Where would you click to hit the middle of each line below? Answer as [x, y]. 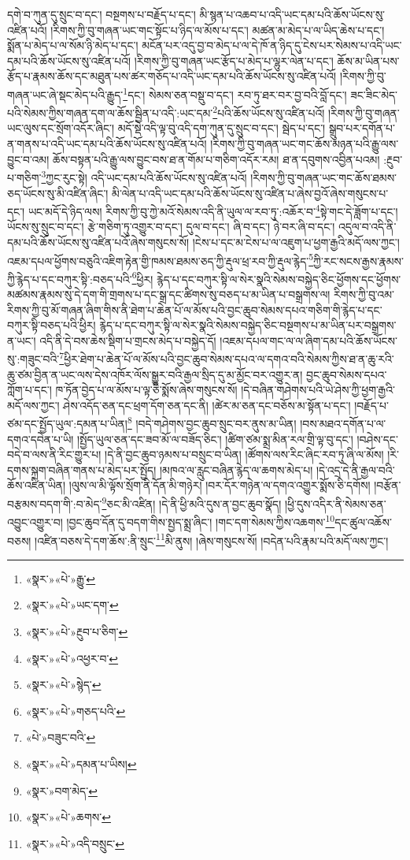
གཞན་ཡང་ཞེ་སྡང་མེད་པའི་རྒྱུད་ [65, 94]
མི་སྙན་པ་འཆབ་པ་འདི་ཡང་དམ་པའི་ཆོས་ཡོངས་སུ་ [292, 14]
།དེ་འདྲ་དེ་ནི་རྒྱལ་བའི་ [355, 469]
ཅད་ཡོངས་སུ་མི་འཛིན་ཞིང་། [58, 193]
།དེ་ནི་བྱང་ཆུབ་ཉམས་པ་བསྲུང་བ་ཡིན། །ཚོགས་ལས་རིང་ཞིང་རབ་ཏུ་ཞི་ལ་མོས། [244, 454]
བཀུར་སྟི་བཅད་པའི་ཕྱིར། [52, 325]
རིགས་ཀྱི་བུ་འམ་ [364, 294]
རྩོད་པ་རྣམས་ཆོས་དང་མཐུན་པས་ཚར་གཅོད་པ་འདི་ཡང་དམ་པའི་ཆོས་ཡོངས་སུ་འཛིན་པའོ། [172, 76]
